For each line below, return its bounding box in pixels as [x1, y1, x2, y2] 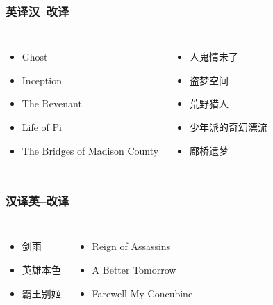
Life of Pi [22, 120, 62, 134]
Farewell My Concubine [92, 286, 193, 300]
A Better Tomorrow [92, 263, 176, 276]
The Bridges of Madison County [22, 143, 159, 157]
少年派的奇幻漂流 [190, 120, 267, 134]
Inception [22, 72, 62, 87]
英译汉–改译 [6, 2, 69, 19]
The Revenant [22, 96, 82, 111]
